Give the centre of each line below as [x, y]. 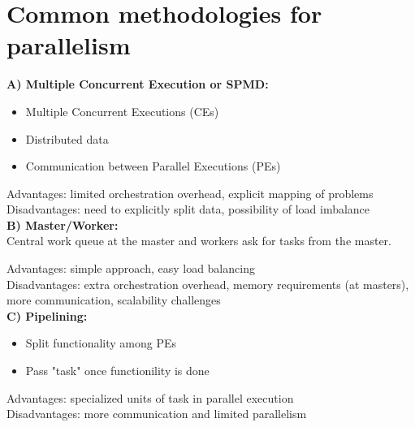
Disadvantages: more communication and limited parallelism [157, 414]
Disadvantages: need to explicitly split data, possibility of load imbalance [188, 209]
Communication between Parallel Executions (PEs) [153, 166]
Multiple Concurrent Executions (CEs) [122, 111]
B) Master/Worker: [63, 224]
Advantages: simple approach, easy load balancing [131, 268]
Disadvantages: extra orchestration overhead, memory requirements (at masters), [208, 284]
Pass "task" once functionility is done [117, 371]
